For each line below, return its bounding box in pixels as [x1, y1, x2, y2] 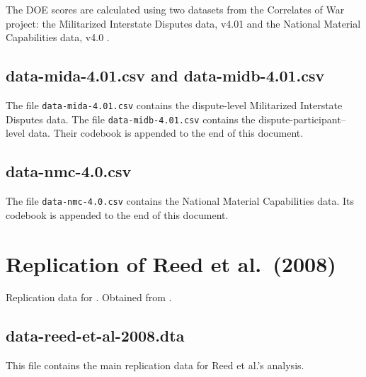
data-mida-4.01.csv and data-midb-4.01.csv [6, 64, 325, 86]
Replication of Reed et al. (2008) [6, 249, 336, 278]
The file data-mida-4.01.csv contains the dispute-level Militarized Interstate [6, 97, 343, 112]
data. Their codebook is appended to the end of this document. [28, 125, 304, 140]
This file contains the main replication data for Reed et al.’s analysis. [6, 358, 304, 373]
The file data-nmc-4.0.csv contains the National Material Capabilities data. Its [6, 193, 355, 208]
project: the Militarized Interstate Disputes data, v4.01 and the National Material [6, 16, 361, 30]
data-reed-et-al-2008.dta [6, 325, 185, 347]
